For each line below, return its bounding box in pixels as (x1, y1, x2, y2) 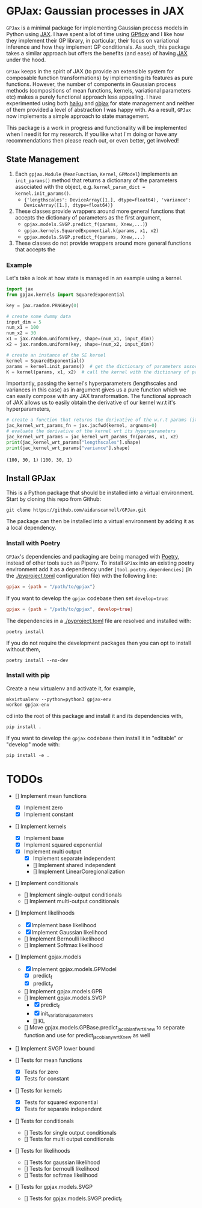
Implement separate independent (32, 855, 115, 862)
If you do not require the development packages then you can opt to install (6, 639, 191, 646)
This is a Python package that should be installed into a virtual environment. (6, 489, 194, 497)
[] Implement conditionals (14, 880, 79, 887)
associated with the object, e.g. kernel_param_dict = (14, 183, 145, 190)
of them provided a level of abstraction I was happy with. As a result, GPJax (6, 106, 191, 113)
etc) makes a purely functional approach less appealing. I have (6, 93, 162, 100)
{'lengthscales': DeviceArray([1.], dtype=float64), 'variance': (23, 197, 191, 203)
